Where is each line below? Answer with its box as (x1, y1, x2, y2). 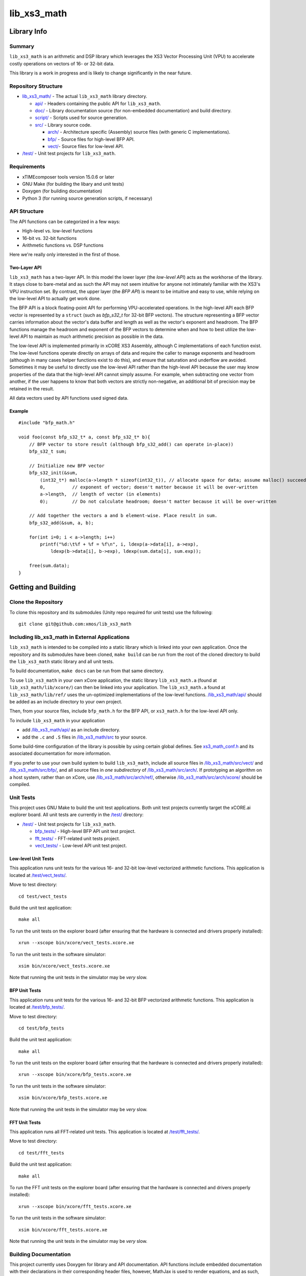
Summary (9, 42, 35, 50)
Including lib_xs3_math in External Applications (9, 633, 130, 641)
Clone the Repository (9, 599, 63, 606)
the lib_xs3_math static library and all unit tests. (9, 658, 114, 665)
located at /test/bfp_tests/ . (9, 1004, 65, 1010)
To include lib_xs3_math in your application (9, 717, 105, 723)
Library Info (9, 27, 47, 36)
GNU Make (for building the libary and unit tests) (22, 181, 124, 187)
